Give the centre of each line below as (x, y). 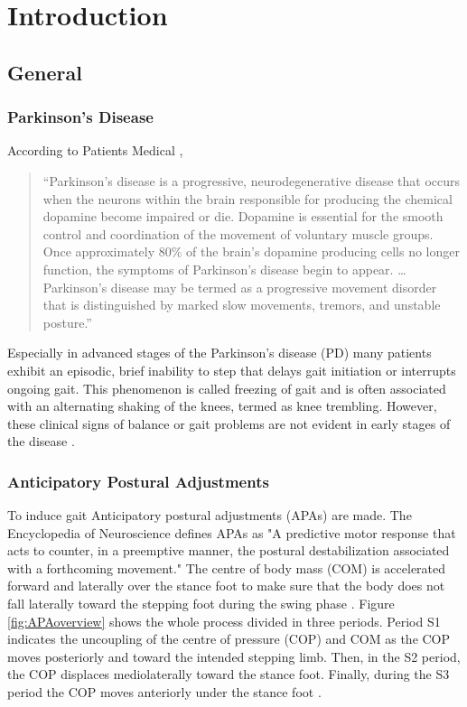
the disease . (41, 441)
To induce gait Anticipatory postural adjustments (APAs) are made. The (210, 515)
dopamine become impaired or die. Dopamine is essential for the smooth (243, 216)
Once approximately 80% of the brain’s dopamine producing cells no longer (251, 251)
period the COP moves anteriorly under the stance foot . (164, 692)
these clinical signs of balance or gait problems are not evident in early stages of (229, 423)
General (45, 72)
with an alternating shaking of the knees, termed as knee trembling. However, (222, 406)
